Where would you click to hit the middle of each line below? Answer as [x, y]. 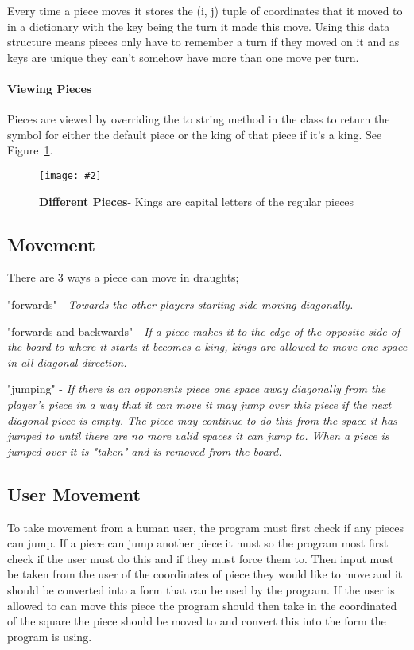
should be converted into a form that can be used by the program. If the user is [201, 589]
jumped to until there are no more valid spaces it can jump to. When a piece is [198, 436]
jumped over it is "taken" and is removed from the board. [145, 451]
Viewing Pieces [50, 88]
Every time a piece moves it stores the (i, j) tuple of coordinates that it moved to [205, 10]
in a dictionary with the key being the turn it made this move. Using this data [199, 26]
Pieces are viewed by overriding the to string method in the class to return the [199, 119]
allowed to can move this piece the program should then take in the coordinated [202, 605]
